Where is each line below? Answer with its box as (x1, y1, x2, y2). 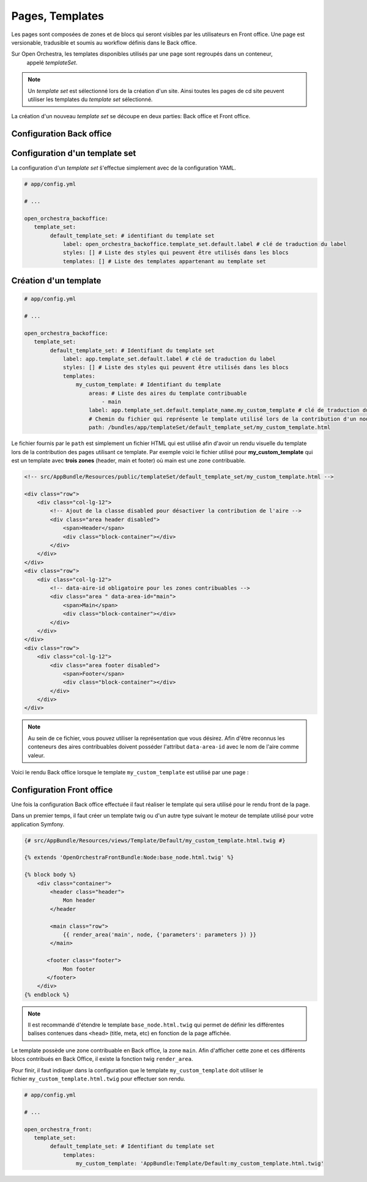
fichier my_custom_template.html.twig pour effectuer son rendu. (11, 1075, 186, 1083)
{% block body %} (24, 871, 76, 878)
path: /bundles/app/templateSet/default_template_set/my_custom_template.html (89, 424, 331, 431)
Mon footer (62, 965, 96, 973)
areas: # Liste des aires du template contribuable (89, 389, 247, 397)
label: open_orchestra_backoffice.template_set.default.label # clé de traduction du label (62, 241, 347, 247)
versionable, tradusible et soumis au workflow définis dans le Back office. (11, 39, 197, 46)
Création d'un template (11, 275, 102, 286)
